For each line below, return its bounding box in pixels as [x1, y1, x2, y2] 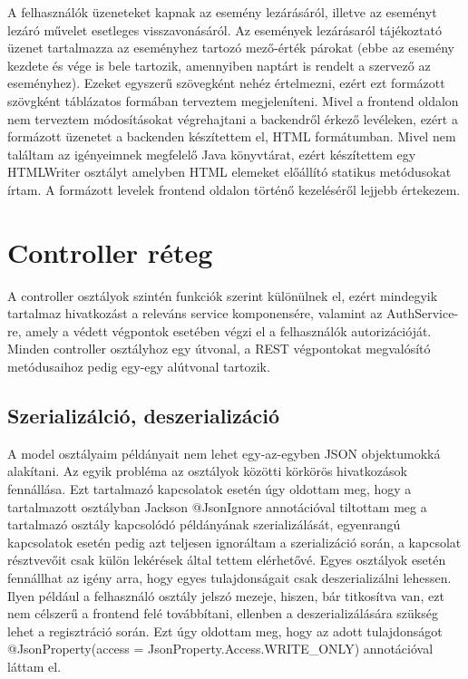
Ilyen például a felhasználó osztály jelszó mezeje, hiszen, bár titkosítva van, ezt [7, 586, 444, 605]
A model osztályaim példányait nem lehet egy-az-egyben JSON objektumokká [7, 443, 441, 462]
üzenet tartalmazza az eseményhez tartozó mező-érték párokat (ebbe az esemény [7, 38, 454, 57]
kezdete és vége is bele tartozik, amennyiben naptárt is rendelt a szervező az [7, 55, 431, 74]
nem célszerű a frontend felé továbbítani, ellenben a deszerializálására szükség [7, 604, 438, 623]
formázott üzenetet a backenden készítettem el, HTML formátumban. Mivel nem [7, 127, 456, 146]
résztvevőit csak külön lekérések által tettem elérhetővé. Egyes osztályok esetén [7, 550, 446, 569]
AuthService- [386, 304, 459, 323]
